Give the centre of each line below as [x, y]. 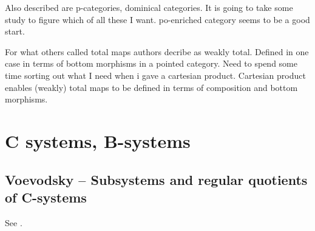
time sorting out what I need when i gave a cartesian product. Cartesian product [155, 75]
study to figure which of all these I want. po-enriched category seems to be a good [157, 19]
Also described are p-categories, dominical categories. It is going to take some [149, 7]
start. [15, 31]
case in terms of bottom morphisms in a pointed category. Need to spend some [151, 63]
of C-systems [46, 197]
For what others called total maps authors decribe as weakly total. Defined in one [157, 51]
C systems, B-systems [98, 140]
